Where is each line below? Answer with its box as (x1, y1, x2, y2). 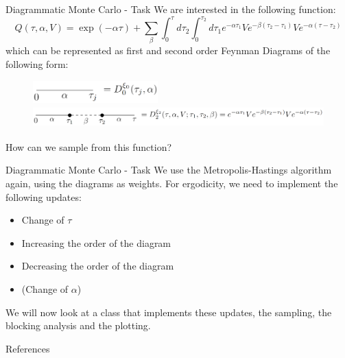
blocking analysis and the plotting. (5, 318, 151, 333)
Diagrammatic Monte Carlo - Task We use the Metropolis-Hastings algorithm (5, 163, 332, 177)
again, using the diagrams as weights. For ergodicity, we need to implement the (5, 176, 338, 190)
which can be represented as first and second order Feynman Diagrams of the (5, 43, 331, 58)
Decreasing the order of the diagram (21, 259, 174, 273)
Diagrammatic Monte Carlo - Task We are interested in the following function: (5, 2, 336, 16)
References (5, 341, 50, 355)
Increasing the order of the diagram (21, 235, 171, 250)
